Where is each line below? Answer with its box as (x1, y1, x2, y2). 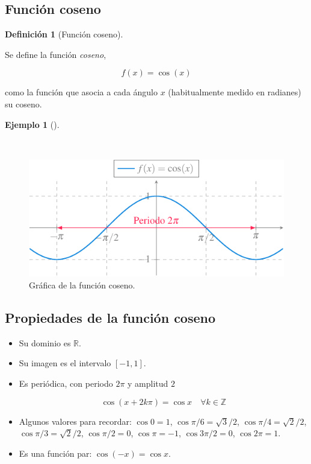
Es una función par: (19, 447, 92, 459)
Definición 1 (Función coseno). (5, 28, 123, 40)
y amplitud (128, 377, 168, 389)
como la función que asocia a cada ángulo (5, 86, 158, 98)
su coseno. (5, 97, 42, 110)
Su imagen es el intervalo (19, 357, 111, 369)
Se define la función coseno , (5, 48, 106, 60)
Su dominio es (19, 336, 71, 349)
